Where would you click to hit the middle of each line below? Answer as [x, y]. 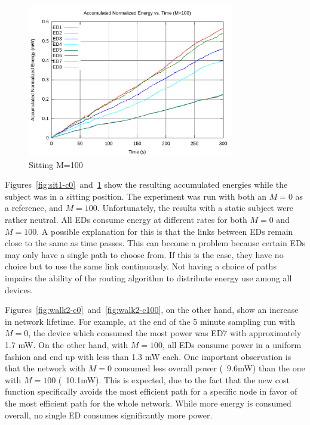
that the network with [45, 368]
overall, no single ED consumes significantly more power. [109, 415]
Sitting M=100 [56, 164]
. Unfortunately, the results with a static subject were [195, 208]
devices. [19, 289]
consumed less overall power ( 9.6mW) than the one [210, 368]
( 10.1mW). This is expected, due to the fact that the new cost [174, 379]
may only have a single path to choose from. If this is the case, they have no [144, 254]
